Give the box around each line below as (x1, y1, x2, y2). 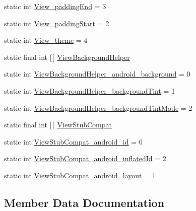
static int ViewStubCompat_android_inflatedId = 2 (4, 153, 166, 164)
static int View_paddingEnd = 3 (4, 1, 106, 11)
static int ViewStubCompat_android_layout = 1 (4, 170, 156, 180)
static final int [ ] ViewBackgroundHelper (4, 51, 130, 62)
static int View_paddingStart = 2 (4, 18, 109, 28)
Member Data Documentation (4, 194, 165, 210)
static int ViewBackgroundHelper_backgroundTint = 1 (4, 85, 175, 96)
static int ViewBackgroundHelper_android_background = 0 (4, 68, 190, 79)
